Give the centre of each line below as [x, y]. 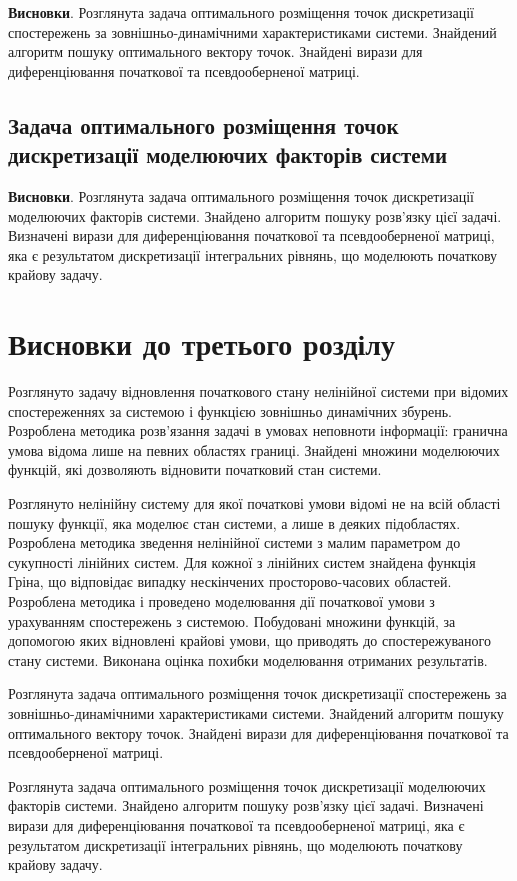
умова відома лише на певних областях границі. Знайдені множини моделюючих [254, 449]
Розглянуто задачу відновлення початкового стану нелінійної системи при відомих [258, 391]
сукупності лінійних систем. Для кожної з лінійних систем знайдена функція [242, 561]
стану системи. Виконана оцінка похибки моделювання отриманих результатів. [248, 659]
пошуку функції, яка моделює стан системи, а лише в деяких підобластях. [234, 522]
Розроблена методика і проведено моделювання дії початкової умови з [221, 601]
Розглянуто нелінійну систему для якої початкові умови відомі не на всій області [254, 503]
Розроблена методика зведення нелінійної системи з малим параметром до [234, 542]
